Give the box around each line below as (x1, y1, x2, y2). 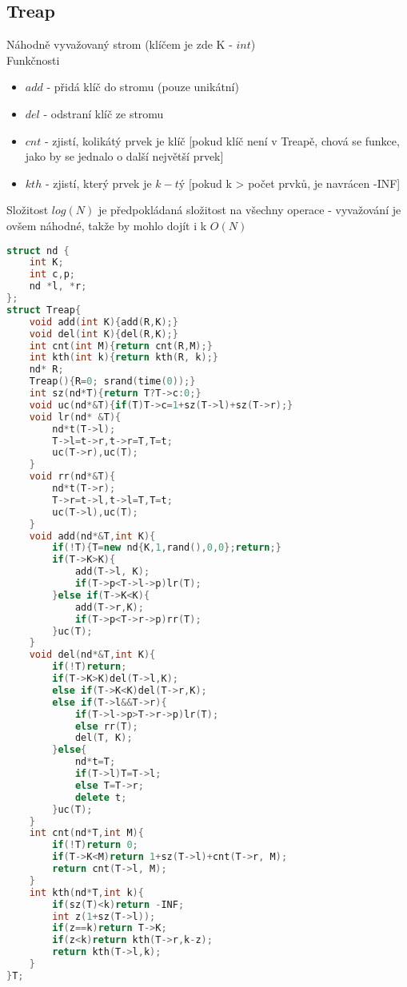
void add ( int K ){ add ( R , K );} (29, 316, 178, 328)
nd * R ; (29, 364, 64, 376)
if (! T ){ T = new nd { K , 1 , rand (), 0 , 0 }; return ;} (52, 542, 281, 554)
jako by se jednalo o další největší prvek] (25, 148, 224, 165)
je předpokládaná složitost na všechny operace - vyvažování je (98, 201, 401, 218)
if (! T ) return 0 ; (52, 839, 138, 851)
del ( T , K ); (74, 732, 133, 744)
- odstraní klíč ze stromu (43, 105, 164, 121)
